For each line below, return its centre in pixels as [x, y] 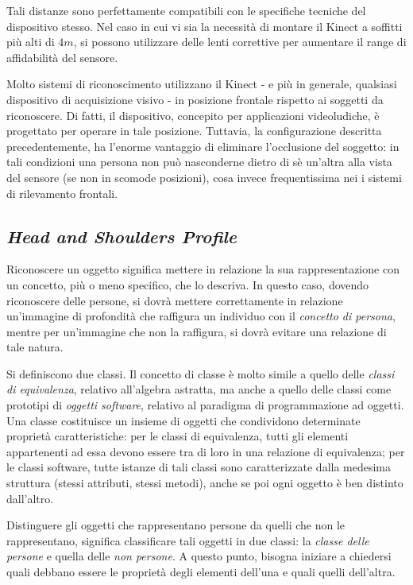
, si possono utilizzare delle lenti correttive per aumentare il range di [240, 42]
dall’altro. [30, 498]
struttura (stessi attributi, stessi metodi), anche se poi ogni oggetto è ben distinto [205, 483]
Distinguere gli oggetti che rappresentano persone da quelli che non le [176, 525]
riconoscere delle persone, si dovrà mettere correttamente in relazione [175, 300]
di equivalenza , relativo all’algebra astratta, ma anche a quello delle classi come [199, 389]
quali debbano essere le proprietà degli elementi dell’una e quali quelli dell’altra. [201, 572]
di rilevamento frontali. [62, 193]
